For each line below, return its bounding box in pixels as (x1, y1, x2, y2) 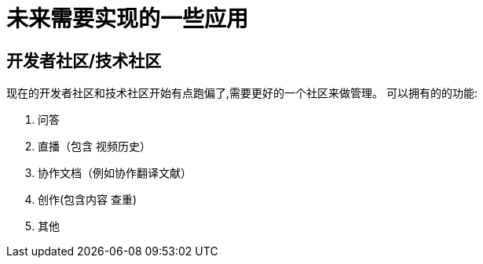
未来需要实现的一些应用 (6, 5, 249, 32)
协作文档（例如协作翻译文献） (38, 166, 192, 180)
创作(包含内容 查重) (38, 193, 137, 207)
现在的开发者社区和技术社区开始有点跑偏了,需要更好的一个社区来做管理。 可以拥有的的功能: (6, 86, 478, 100)
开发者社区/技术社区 (6, 50, 162, 71)
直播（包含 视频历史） (38, 139, 151, 154)
